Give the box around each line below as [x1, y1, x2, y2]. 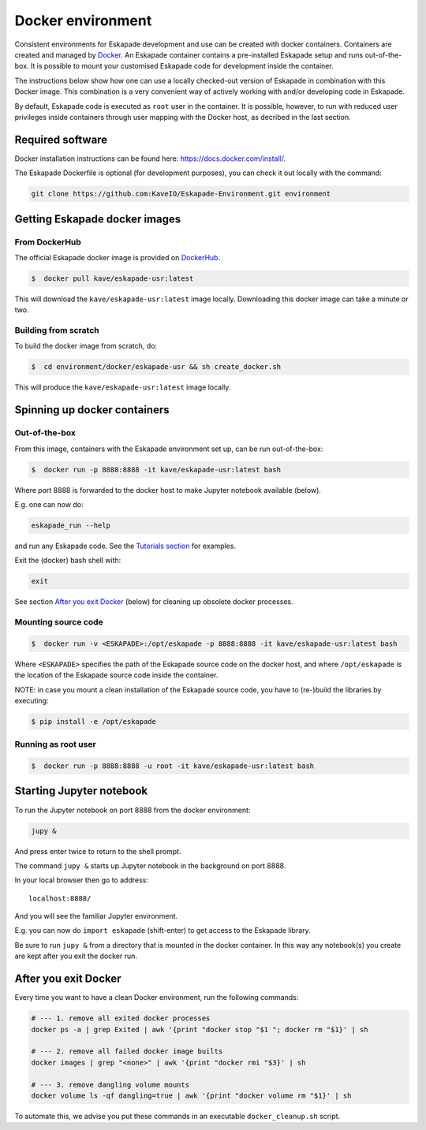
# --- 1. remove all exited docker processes [31, 1014, 211, 1023]
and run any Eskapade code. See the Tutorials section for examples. [14, 541, 237, 550]
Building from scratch [14, 325, 99, 336]
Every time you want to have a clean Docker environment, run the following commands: [14, 993, 299, 1002]
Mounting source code [14, 617, 104, 627]
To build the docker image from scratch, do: [14, 341, 158, 351]
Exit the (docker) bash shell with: [14, 556, 121, 565]
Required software [14, 132, 108, 146]
